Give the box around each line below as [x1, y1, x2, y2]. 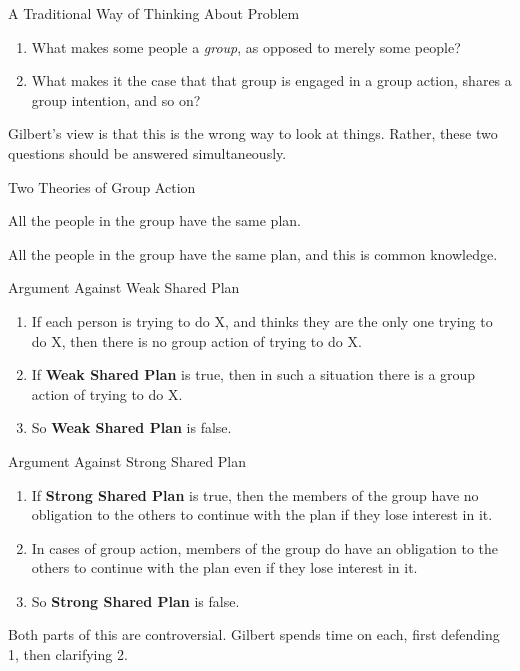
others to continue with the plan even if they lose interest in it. [31, 557, 418, 578]
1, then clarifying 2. [8, 644, 128, 665]
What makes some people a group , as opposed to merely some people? [31, 36, 461, 57]
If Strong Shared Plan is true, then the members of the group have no [31, 484, 479, 505]
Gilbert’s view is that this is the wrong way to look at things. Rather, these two [8, 123, 498, 144]
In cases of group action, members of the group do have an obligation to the [31, 537, 499, 558]
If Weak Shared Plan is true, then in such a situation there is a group [31, 364, 476, 385]
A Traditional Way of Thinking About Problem [8, 3, 300, 23]
